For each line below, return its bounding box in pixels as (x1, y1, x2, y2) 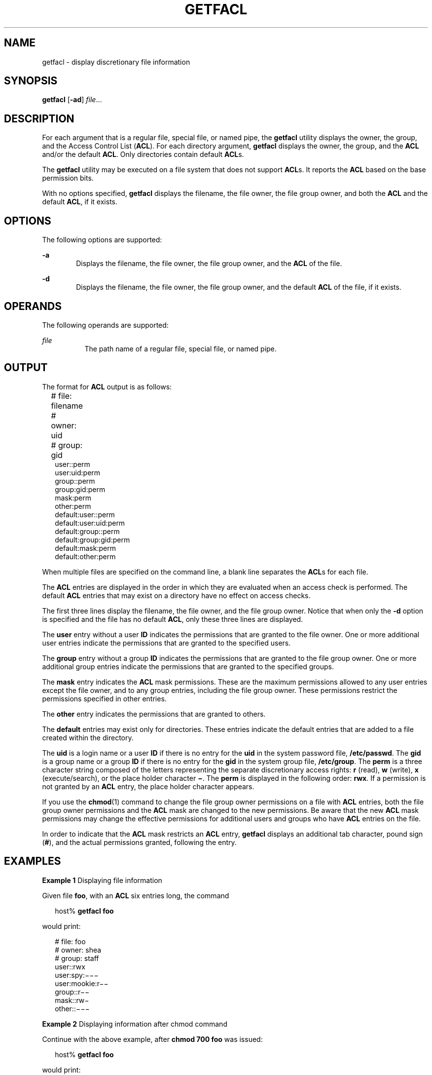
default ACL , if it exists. (42, 197, 118, 206)
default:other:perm (55, 552, 116, 561)
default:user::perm (55, 510, 115, 519)
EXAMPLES (4, 855, 61, 868)
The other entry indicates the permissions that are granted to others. (42, 709, 266, 718)
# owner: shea (55, 945, 102, 954)
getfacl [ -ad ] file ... (42, 95, 102, 104)
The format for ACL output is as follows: (42, 382, 172, 391)
